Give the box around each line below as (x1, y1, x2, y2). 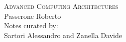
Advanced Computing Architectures (4, 1, 119, 11)
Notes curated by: (4, 20, 58, 31)
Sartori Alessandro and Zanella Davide (4, 30, 122, 40)
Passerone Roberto (4, 10, 61, 21)
